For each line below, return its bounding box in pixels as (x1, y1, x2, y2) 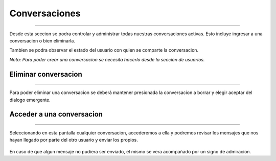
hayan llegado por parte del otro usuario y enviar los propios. (9, 137, 138, 143)
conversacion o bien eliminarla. (9, 37, 75, 43)
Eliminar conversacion (9, 70, 82, 79)
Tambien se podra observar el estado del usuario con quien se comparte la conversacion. (9, 47, 199, 53)
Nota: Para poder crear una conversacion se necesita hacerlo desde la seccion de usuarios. (9, 56, 205, 62)
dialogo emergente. (9, 97, 51, 103)
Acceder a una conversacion (9, 110, 103, 119)
